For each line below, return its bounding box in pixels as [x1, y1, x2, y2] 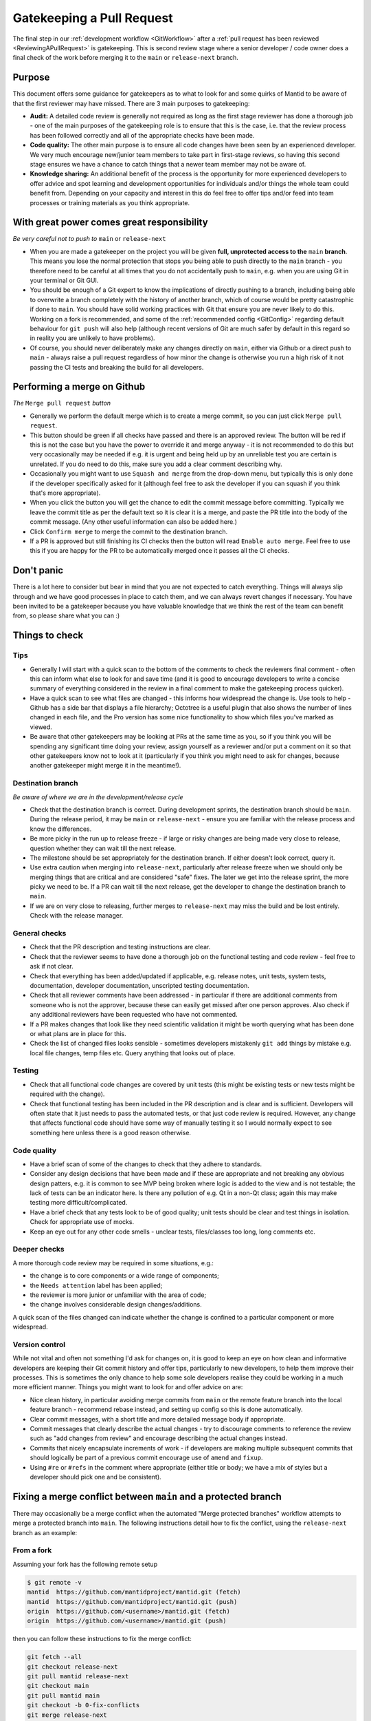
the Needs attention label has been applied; [30, 1281, 163, 1289]
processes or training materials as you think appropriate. [30, 198, 190, 207]
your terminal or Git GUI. [30, 276, 99, 284]
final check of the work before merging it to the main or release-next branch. [12, 54, 238, 62]
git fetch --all [27, 1653, 82, 1661]
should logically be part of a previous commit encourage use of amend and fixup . [30, 1453, 263, 1462]
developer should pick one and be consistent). [30, 1472, 161, 1481]
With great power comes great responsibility [12, 217, 209, 229]
